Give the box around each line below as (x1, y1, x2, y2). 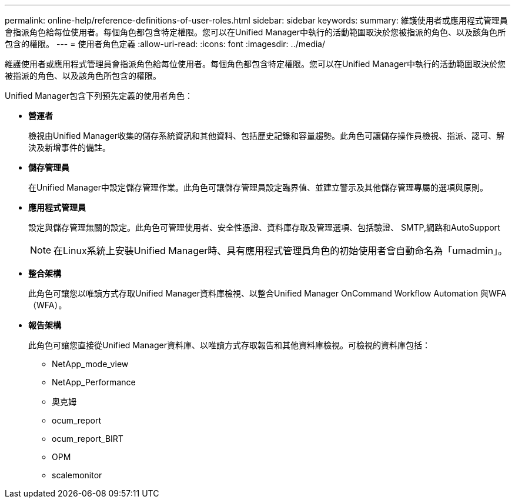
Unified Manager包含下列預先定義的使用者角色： (5, 91, 193, 101)
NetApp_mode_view (52, 359, 129, 369)
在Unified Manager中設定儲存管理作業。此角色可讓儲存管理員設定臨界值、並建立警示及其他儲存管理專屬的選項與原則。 (28, 182, 488, 192)
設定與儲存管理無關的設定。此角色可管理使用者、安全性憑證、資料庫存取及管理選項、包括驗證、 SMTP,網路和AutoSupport (28, 222, 500, 232)
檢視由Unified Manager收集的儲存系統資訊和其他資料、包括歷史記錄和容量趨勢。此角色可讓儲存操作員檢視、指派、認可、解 (28, 131, 504, 141)
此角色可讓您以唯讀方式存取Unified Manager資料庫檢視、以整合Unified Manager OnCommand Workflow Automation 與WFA (28, 288, 507, 298)
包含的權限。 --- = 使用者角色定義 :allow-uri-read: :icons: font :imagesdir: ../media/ (5, 39, 326, 49)
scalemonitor (52, 470, 102, 480)
